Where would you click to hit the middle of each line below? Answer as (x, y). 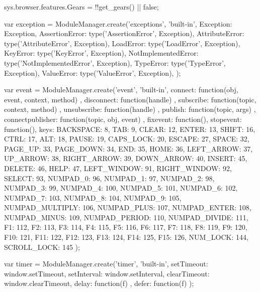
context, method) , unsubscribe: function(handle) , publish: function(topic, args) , (130, 109)
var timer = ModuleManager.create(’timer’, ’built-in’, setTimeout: (106, 264)
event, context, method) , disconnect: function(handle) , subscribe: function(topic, (130, 99)
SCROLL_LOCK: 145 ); (42, 247)
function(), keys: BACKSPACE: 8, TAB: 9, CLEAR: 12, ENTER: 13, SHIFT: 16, (130, 129)
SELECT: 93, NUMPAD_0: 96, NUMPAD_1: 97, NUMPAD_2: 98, (109, 178)
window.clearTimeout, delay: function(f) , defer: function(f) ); (99, 283)
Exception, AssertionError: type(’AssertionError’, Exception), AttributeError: (124, 33)
